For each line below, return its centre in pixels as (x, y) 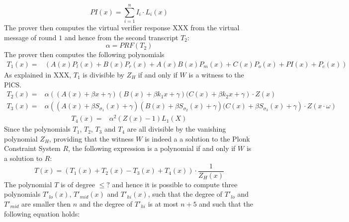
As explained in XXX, (38, 74)
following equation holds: (42, 213)
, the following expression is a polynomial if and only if (152, 148)
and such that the (226, 203)
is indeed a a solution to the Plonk (197, 138)
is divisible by (104, 74)
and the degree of (106, 203)
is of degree (78, 184)
